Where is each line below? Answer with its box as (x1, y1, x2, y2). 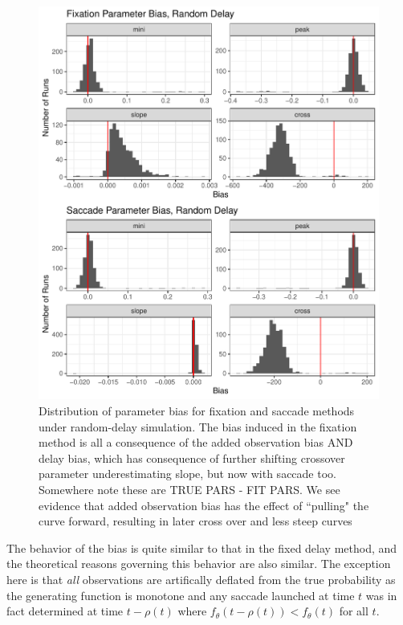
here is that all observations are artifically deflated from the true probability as (6, 571, 396, 588)
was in (365, 586, 397, 603)
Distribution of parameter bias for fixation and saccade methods (39, 402, 355, 419)
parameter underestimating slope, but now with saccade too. (39, 465, 336, 482)
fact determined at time (6, 603, 124, 619)
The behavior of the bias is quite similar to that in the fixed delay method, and (6, 539, 397, 556)
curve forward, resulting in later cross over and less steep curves (39, 513, 352, 529)
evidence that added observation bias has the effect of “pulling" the (39, 496, 369, 513)
